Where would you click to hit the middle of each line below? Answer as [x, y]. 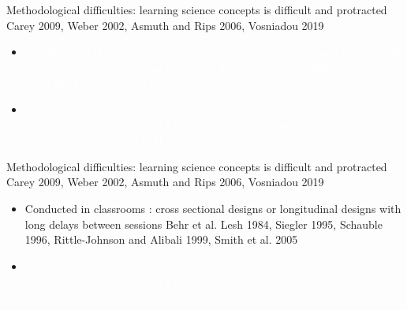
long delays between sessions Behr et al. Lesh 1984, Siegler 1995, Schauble [203, 224]
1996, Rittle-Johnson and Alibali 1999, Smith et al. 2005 [161, 239]
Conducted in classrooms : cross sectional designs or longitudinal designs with [213, 208]
